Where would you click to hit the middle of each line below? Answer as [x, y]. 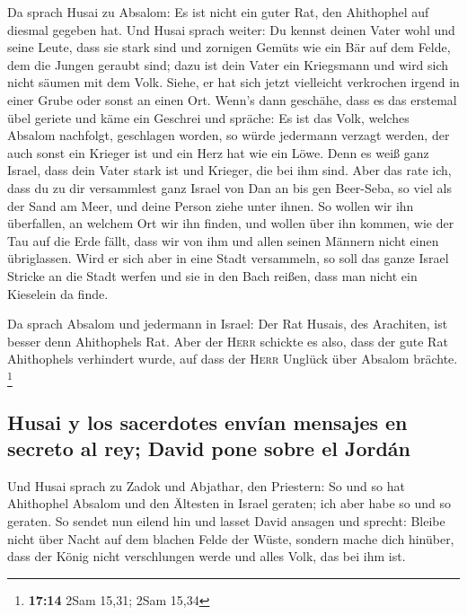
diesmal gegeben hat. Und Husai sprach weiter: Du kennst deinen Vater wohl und [231, 29]
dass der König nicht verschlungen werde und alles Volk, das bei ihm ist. [207, 556]
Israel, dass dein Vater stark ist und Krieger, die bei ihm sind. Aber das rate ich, [229, 170]
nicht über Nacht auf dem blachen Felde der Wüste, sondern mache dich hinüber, [231, 538]
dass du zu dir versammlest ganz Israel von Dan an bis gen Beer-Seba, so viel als [229, 187]
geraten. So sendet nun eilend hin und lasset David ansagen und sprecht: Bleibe [226, 520]
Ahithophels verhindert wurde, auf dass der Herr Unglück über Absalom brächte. [233, 359]
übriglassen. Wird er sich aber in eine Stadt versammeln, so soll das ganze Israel [228, 258]
